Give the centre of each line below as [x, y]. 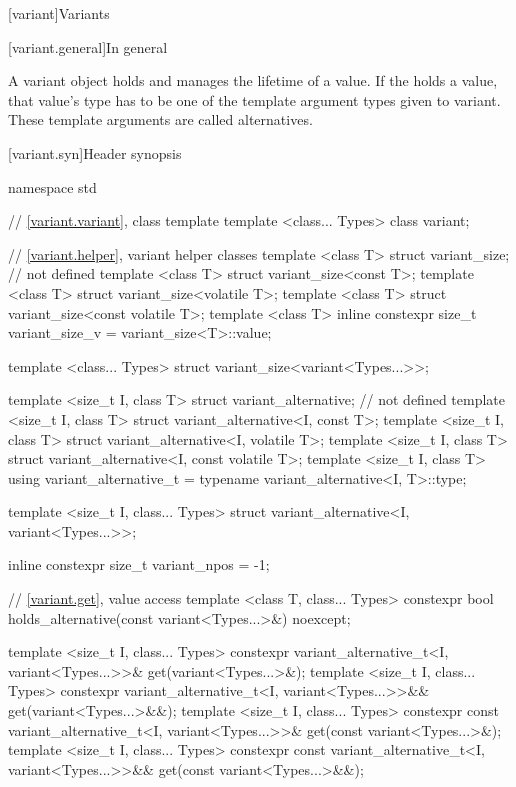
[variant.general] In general [88, 46]
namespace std [52, 186]
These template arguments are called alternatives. [160, 119]
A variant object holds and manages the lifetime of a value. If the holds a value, [253, 80]
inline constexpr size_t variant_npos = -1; [139, 564]
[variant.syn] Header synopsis [95, 152]
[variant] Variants [59, 13]
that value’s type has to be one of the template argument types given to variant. [254, 99]
